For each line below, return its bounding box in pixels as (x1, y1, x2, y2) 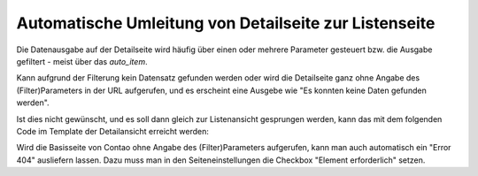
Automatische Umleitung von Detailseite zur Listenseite (16, 13, 436, 33)
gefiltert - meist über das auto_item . (16, 56, 148, 66)
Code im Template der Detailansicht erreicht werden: (16, 126, 210, 136)
